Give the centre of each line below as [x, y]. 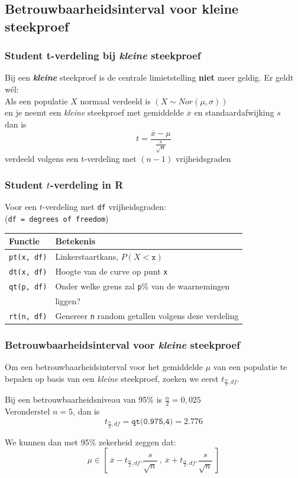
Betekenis [75, 241]
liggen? [68, 300]
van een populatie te [250, 367]
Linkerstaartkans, [87, 256]
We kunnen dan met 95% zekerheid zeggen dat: [90, 442]
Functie [24, 241]
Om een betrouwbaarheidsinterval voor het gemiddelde [104, 367]
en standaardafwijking [234, 112]
